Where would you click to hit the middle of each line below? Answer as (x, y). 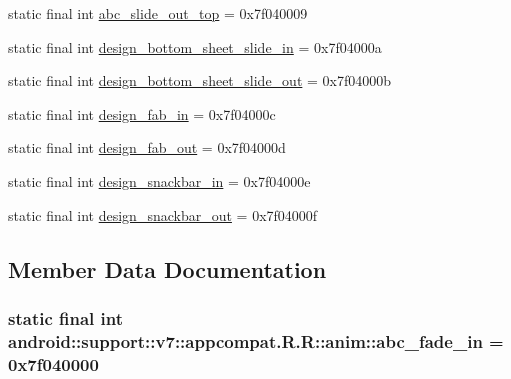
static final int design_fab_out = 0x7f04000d (147, 147)
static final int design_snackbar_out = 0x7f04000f (163, 214)
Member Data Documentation (167, 268)
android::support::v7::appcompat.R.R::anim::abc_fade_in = (256, 340)
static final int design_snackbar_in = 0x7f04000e (159, 180)
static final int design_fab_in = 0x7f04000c (142, 113)
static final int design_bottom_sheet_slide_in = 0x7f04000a (195, 46)
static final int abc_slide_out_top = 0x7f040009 (158, 13)
